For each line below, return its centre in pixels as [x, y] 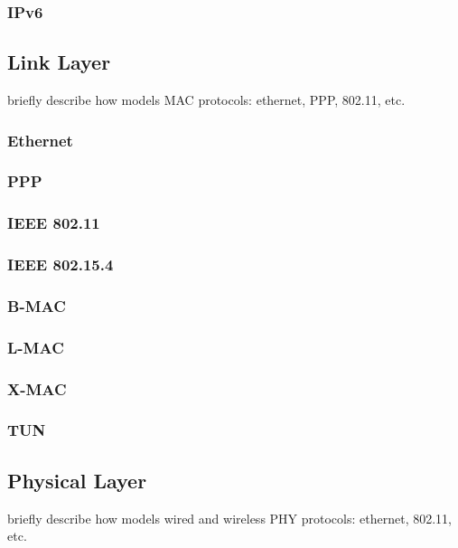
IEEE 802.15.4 [61, 265]
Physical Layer [77, 480]
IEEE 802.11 [54, 223]
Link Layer [59, 62]
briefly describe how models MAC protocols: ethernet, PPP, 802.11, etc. [206, 100]
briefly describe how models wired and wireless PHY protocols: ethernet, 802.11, [229, 518]
